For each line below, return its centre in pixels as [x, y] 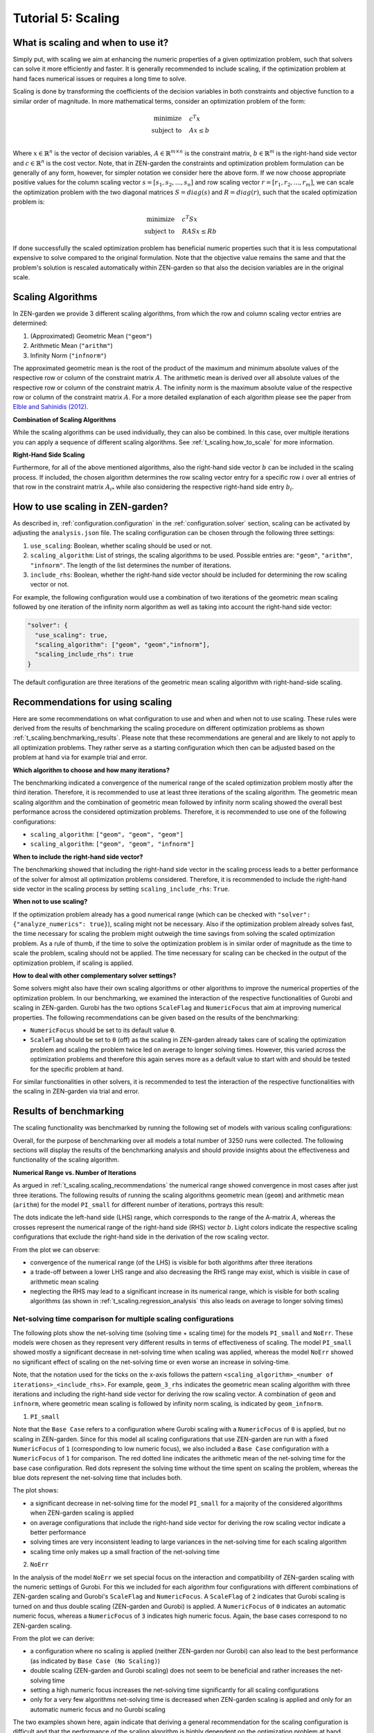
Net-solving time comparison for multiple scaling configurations [124, 1319]
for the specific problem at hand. [77, 1069]
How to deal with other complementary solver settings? [95, 976]
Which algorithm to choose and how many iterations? [91, 770]
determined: [30, 323]
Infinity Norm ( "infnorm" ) [68, 355]
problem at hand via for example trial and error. [80, 757]
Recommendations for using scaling [92, 702]
